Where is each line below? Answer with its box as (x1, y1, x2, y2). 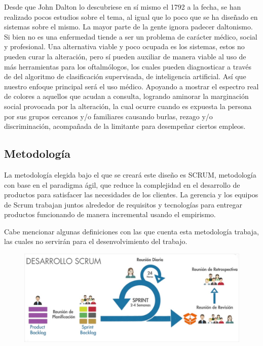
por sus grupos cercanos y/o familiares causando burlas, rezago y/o (4, 111, 213, 121)
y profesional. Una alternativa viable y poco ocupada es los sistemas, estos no (4, 41, 245, 52)
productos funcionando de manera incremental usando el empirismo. (4, 209, 216, 220)
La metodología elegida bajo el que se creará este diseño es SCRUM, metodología (4, 169, 256, 180)
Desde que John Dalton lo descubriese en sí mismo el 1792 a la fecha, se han (4, 2, 241, 12)
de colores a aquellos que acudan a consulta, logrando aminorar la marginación (4, 91, 249, 101)
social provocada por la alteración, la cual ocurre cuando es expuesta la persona (4, 100, 252, 111)
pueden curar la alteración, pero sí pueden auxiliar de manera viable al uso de (4, 51, 246, 61)
